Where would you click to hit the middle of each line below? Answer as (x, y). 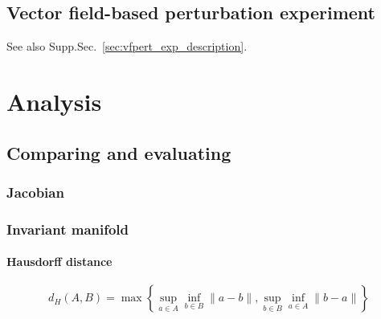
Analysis (54, 101)
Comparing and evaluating (119, 152)
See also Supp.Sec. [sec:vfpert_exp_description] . (127, 46)
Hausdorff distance (59, 262)
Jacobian (35, 192)
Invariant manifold (68, 229)
